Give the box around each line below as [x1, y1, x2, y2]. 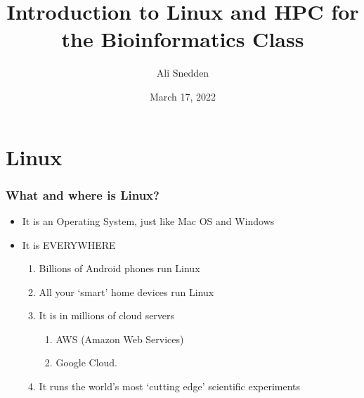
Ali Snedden [156, 65, 209, 80]
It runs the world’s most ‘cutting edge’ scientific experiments [39, 379, 301, 394]
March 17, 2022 [149, 89, 216, 103]
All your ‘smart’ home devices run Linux [39, 284, 214, 299]
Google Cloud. [56, 355, 118, 370]
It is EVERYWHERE [22, 237, 116, 252]
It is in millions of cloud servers [39, 308, 175, 323]
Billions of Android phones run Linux [39, 261, 200, 276]
